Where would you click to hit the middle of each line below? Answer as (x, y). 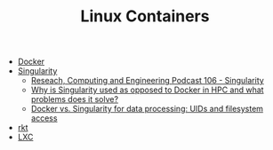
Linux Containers (145, 16)
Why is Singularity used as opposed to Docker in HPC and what (147, 90)
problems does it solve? (74, 99)
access (44, 118)
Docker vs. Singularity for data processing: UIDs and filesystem (147, 109)
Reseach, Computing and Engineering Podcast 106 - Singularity (147, 81)
